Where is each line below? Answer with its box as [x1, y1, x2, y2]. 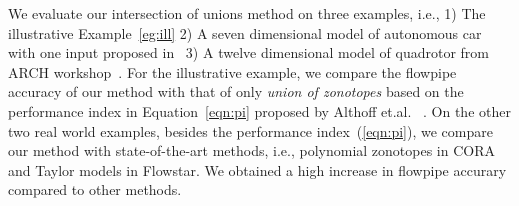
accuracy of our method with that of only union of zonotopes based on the [8, 81, 464, 102]
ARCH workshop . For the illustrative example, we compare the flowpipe [8, 61, 457, 82]
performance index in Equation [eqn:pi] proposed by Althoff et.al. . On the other [8, 100, 511, 121]
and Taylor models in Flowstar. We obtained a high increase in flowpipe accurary [8, 159, 507, 180]
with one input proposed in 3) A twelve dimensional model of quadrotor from [8, 42, 490, 63]
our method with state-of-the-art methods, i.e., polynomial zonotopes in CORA [8, 140, 496, 161]
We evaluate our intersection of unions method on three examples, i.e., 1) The [8, 3, 486, 23]
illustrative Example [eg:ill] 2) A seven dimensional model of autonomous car [8, 22, 482, 43]
